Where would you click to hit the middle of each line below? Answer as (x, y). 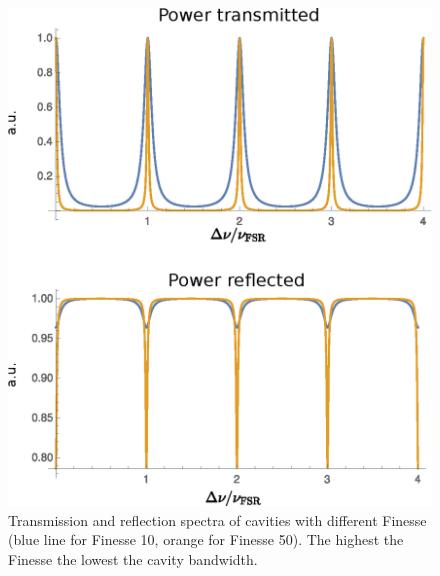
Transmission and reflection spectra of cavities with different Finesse (217, 519)
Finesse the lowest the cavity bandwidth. (133, 558)
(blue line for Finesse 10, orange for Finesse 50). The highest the (206, 539)
